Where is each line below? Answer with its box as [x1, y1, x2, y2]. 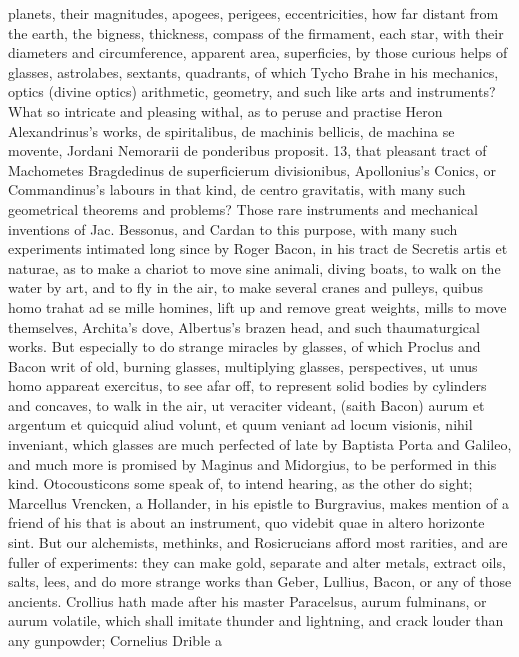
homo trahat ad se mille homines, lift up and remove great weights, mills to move [8, 296, 507, 317]
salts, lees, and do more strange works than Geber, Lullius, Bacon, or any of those [8, 571, 512, 592]
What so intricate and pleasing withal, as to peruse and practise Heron [8, 100, 443, 121]
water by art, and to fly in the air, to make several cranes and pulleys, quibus [8, 277, 483, 298]
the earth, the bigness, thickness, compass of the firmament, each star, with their [8, 22, 504, 43]
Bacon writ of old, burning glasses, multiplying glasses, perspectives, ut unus [8, 355, 478, 376]
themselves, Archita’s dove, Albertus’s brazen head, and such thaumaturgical [8, 316, 480, 337]
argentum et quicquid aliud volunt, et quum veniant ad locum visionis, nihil [8, 414, 473, 435]
